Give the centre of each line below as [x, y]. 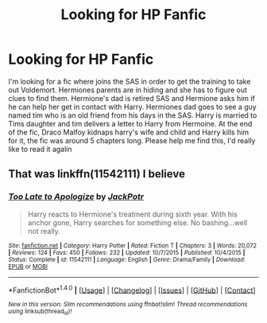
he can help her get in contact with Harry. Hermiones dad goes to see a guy [132, 107]
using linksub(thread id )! [40, 312]
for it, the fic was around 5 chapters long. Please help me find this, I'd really [132, 140]
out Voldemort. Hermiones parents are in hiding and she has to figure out [128, 90]
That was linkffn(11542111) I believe [97, 174]
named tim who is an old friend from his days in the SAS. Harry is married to [133, 115]
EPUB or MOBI [28, 267]
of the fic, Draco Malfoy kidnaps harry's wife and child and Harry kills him [129, 132]
